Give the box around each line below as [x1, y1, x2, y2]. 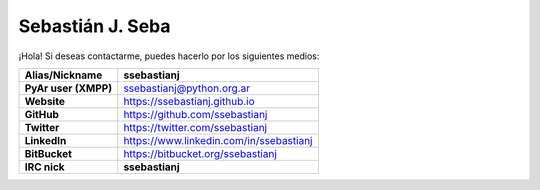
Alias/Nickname [24, 68, 103, 82]
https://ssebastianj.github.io [123, 94, 255, 108]
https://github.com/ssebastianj [123, 107, 268, 121]
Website [24, 94, 65, 108]
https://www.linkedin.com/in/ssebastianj [123, 133, 313, 147]
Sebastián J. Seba [18, 15, 171, 37]
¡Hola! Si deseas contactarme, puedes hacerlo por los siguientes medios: [18, 50, 320, 62]
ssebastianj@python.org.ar [123, 81, 250, 95]
